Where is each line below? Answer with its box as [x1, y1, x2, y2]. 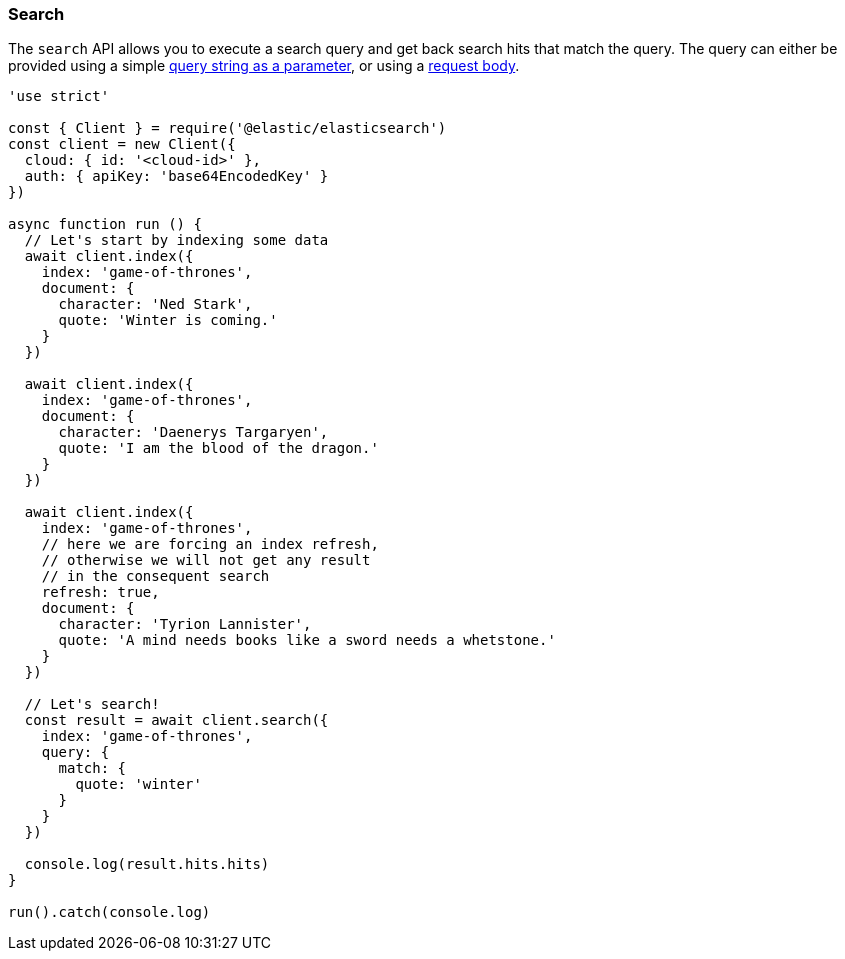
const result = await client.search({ [24, 712, 329, 729]
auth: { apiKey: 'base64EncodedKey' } [24, 168, 329, 185]
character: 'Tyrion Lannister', [58, 616, 312, 633]
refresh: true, [41, 584, 160, 601]
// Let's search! [24, 696, 160, 713]
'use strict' [8, 88, 110, 105]
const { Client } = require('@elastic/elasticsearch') [8, 120, 447, 137]
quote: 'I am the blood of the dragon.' [58, 440, 379, 457]
